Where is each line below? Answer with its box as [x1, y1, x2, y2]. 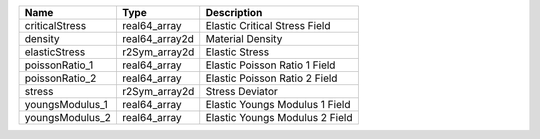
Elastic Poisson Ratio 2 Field [205, 71, 338, 85]
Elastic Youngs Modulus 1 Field [205, 98, 351, 111]
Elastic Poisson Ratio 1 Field [205, 58, 336, 72]
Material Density [205, 32, 283, 45]
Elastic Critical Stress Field [205, 19, 331, 32]
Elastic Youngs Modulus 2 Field [205, 111, 353, 124]
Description [205, 6, 263, 19]
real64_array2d [121, 32, 195, 45]
